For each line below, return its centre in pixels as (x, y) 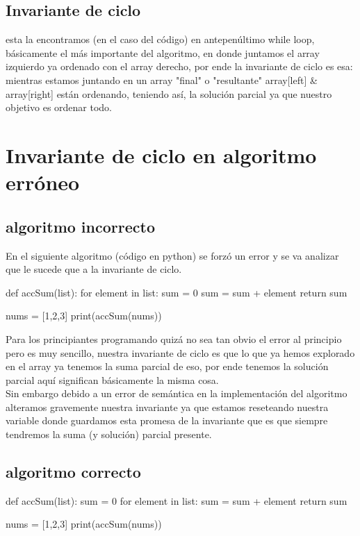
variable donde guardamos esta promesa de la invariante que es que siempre (167, 420)
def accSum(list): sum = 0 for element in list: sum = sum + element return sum (177, 500)
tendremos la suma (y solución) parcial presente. (109, 434)
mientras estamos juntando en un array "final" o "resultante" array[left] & (162, 79)
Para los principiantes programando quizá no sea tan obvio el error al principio (174, 338)
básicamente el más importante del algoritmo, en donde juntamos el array (163, 52)
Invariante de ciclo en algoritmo (161, 154)
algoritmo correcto (73, 472)
